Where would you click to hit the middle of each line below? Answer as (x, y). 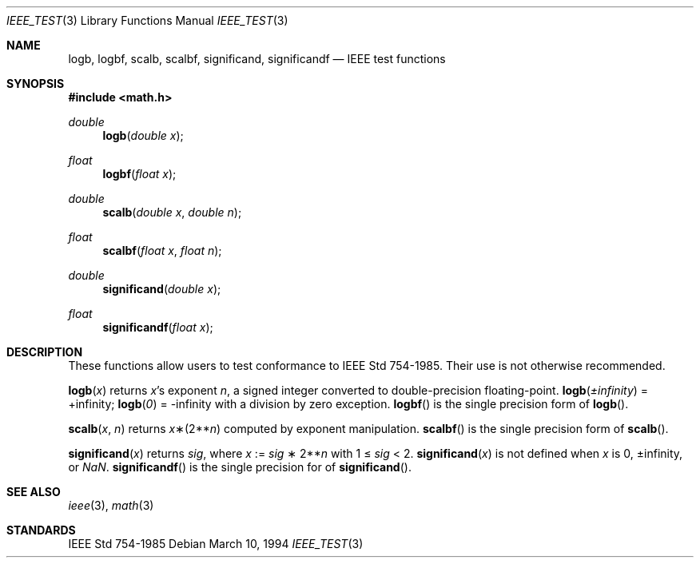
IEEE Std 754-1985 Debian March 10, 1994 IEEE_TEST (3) (216, 544)
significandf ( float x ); (158, 327)
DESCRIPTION (45, 352)
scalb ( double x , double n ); (172, 212)
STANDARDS (41, 530)
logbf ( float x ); (139, 174)
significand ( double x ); (162, 289)
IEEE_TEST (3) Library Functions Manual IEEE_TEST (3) (147, 20)
